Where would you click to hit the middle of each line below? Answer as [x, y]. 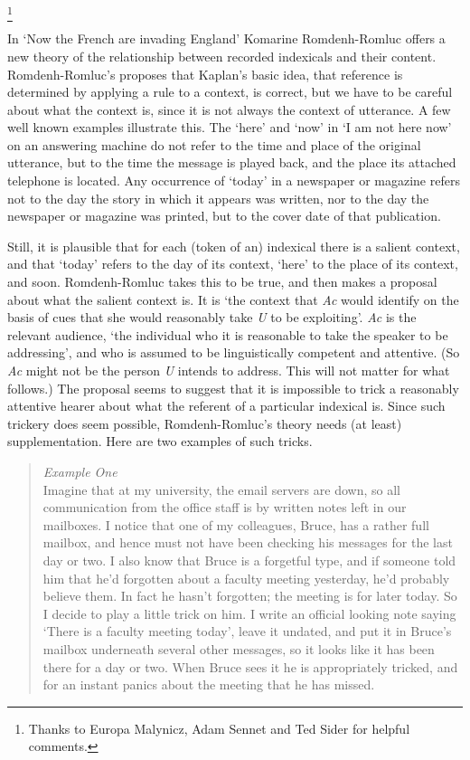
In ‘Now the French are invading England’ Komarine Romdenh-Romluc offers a [226, 38]
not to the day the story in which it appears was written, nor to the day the [218, 198]
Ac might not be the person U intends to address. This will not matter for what [229, 370]
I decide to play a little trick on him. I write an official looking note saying [249, 613]
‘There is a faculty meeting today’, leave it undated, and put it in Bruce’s [247, 631]
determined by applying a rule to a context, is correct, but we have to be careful [230, 92]
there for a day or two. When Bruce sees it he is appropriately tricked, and [250, 666]
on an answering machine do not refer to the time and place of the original [214, 144]
